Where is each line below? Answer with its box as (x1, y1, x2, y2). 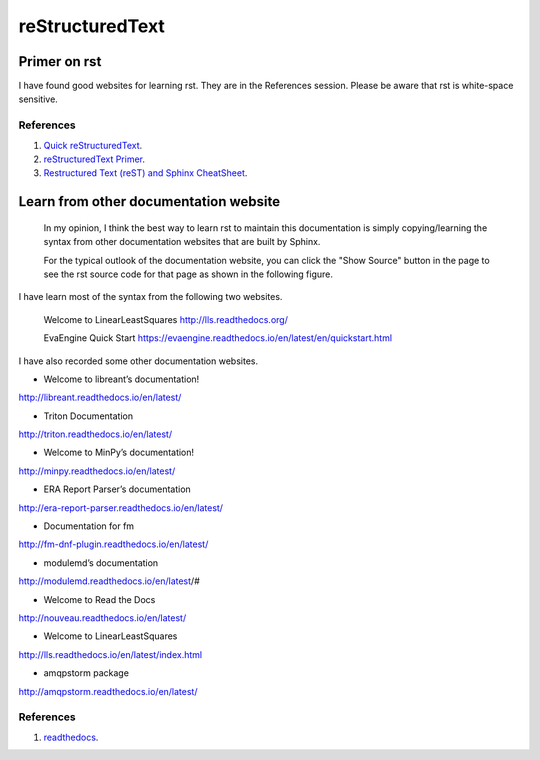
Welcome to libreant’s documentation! (43, 373, 200, 385)
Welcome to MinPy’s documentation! (43, 446, 195, 459)
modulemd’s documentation (43, 556, 159, 569)
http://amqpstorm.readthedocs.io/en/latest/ (18, 685, 198, 697)
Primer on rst (18, 53, 102, 70)
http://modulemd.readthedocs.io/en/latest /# (18, 575, 200, 587)
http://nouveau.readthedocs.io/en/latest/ (18, 611, 187, 624)
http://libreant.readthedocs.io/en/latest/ (18, 391, 182, 404)
